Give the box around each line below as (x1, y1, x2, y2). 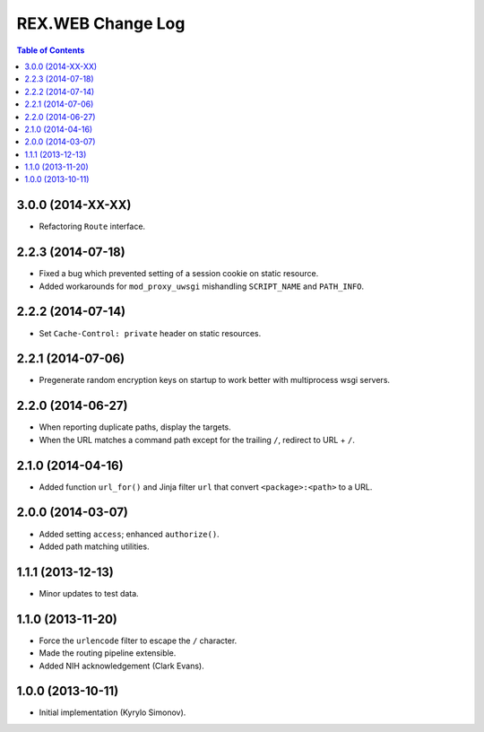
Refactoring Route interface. (39, 221, 146, 232)
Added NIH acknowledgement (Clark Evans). (39, 660, 205, 671)
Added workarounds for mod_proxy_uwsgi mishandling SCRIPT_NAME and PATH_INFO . (39, 281, 365, 292)
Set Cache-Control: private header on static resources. (39, 327, 262, 338)
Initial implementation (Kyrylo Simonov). (39, 707, 186, 718)
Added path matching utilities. (39, 541, 150, 552)
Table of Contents (16, 45, 85, 56)
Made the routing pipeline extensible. (39, 648, 177, 658)
